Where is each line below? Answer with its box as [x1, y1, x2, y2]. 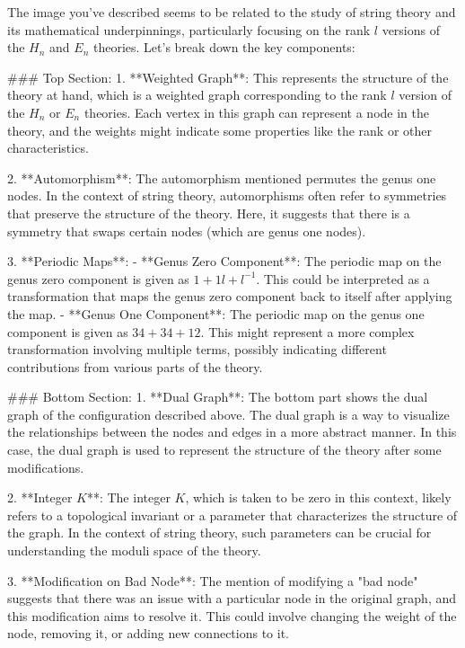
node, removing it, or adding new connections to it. [7, 624, 290, 643]
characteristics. [7, 138, 89, 157]
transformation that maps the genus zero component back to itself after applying [7, 287, 452, 306]
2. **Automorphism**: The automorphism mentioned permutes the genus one [7, 168, 436, 187]
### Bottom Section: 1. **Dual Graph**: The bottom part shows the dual [7, 387, 428, 406]
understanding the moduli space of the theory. [7, 541, 261, 560]
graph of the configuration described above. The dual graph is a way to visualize [7, 404, 450, 423]
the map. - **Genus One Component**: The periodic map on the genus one [7, 304, 425, 323]
